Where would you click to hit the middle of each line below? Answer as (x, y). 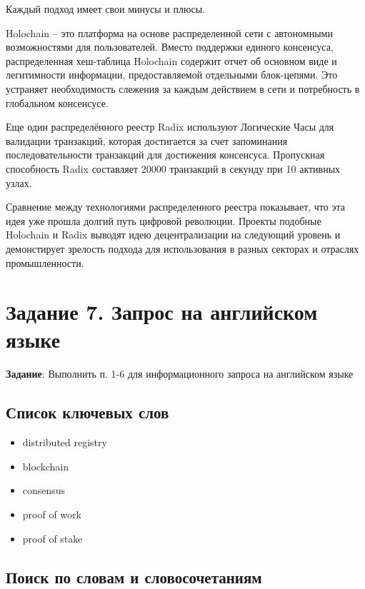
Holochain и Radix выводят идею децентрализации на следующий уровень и (173, 235)
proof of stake (52, 538)
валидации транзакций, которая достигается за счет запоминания (147, 140)
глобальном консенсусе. (57, 102)
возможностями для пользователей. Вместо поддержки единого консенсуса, (170, 47)
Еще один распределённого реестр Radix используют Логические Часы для (170, 127)
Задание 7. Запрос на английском (162, 312)
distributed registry (65, 442)
